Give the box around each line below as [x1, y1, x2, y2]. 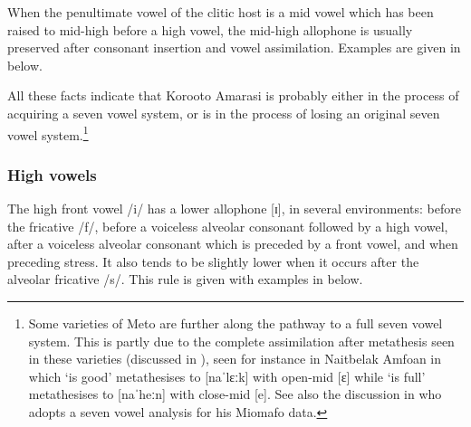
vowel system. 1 [7, 122, 89, 144]
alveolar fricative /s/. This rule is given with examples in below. [7, 270, 363, 289]
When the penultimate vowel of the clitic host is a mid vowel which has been [7, 3, 434, 21]
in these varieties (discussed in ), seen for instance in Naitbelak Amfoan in [28, 349, 442, 368]
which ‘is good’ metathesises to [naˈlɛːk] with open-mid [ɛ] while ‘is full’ [28, 366, 426, 385]
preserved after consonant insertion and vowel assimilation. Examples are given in [7, 38, 461, 57]
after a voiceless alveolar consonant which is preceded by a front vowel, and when [7, 234, 458, 253]
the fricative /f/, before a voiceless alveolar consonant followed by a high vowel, [7, 216, 448, 235]
